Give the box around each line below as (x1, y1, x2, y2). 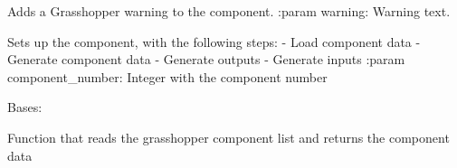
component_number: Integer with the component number (7, 67, 328, 86)
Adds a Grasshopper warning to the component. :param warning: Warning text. (7, 2, 451, 20)
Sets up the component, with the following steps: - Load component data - (7, 32, 421, 51)
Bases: (7, 98, 43, 117)
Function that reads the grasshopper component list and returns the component (7, 127, 450, 146)
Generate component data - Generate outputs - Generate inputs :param (7, 50, 405, 69)
